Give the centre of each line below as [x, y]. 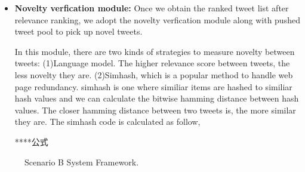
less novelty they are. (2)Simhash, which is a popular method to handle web [154, 74]
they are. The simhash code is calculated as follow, [107, 122]
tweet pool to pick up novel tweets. [78, 31]
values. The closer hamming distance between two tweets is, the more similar [155, 110]
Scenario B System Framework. [82, 162]
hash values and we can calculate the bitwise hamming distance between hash [157, 98]
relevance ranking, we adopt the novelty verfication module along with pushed [157, 19]
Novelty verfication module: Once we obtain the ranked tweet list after [152, 8]
